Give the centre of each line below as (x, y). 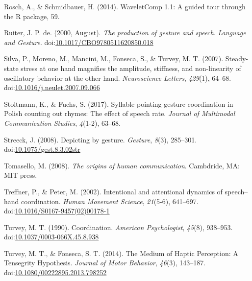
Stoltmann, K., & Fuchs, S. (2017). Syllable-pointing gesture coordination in (119, 104)
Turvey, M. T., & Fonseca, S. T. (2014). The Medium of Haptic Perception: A (121, 253)
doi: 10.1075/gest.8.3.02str (42, 149)
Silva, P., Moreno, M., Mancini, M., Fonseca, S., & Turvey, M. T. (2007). (114, 59)
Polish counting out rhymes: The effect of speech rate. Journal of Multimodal (120, 113)
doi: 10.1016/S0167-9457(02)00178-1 (57, 211)
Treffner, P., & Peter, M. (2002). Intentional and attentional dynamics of (113, 191)
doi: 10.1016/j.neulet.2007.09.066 (52, 87)
